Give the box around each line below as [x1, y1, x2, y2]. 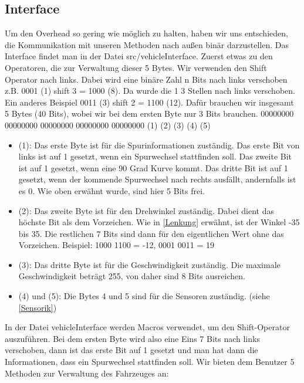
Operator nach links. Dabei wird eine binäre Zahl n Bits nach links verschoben [5, 73, 288, 85]
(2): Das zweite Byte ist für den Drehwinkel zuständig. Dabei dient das [18, 204, 274, 216]
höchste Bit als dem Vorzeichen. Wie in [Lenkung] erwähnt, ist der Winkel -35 [18, 216, 300, 228]
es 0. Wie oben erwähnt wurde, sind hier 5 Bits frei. [18, 184, 205, 196]
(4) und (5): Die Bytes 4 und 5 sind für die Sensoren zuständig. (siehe [18, 290, 270, 302]
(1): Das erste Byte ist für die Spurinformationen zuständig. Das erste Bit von [18, 138, 300, 151]
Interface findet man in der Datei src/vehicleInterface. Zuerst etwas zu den [5, 50, 273, 62]
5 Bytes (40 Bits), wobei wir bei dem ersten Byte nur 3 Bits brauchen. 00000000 [5, 107, 294, 120]
